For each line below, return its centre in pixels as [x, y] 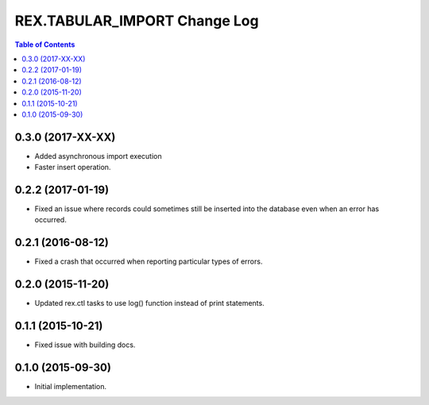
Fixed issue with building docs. [85, 345]
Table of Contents [45, 44]
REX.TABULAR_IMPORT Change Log [137, 21]
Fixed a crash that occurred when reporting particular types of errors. [149, 261]
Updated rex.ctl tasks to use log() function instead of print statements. [150, 303]
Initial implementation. [71, 387]
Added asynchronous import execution [98, 156]
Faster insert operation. [73, 168]
